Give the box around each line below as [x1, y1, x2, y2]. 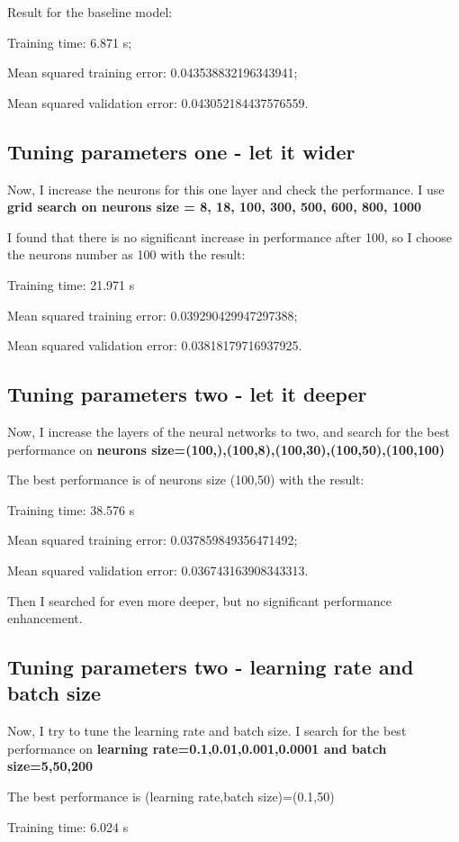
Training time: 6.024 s [7, 817, 129, 836]
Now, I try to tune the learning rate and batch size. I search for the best [7, 721, 407, 740]
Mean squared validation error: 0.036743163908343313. [7, 560, 309, 579]
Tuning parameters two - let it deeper [7, 380, 367, 408]
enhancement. [7, 609, 83, 628]
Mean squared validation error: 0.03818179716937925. [7, 336, 302, 355]
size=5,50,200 [7, 756, 94, 775]
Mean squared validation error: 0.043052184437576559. [7, 93, 309, 112]
